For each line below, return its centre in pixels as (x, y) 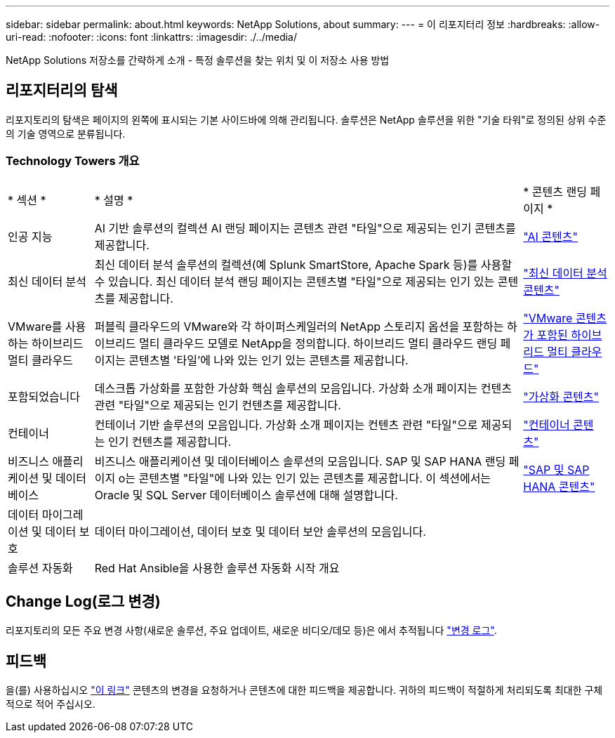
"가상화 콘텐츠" (561, 396)
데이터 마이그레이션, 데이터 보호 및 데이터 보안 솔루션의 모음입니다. (260, 531)
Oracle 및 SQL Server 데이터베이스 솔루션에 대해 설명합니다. (246, 495)
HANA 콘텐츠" (559, 486)
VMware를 (35, 326)
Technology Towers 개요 (73, 161)
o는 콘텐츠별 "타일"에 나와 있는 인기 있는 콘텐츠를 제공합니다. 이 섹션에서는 (305, 478)
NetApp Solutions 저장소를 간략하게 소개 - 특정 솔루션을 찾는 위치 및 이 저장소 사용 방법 (198, 60)
